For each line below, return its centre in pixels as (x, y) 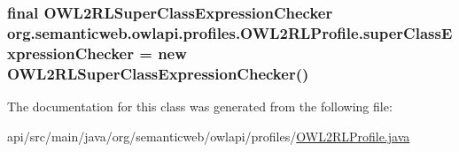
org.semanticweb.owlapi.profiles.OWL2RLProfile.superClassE (230, 32)
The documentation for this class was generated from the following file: (200, 106)
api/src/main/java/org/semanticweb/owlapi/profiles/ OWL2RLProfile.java (209, 136)
